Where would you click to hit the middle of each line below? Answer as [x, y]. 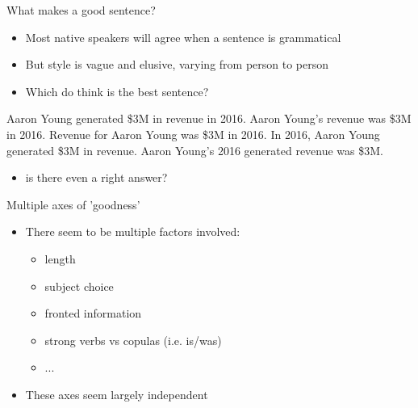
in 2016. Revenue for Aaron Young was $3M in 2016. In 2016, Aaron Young [193, 134]
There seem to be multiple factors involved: [133, 231]
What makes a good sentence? [81, 10]
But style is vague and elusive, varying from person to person [177, 64]
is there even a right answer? [96, 177]
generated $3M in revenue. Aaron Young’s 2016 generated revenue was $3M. [195, 150]
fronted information [93, 313]
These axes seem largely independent [117, 394]
